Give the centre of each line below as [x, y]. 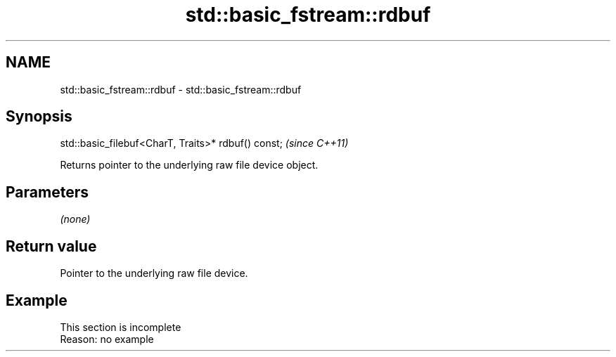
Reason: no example [107, 339]
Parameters [47, 192]
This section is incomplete [121, 327]
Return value [51, 246]
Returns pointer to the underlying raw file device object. [189, 165]
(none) [75, 219]
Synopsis [39, 117]
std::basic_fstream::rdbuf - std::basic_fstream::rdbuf [181, 89]
